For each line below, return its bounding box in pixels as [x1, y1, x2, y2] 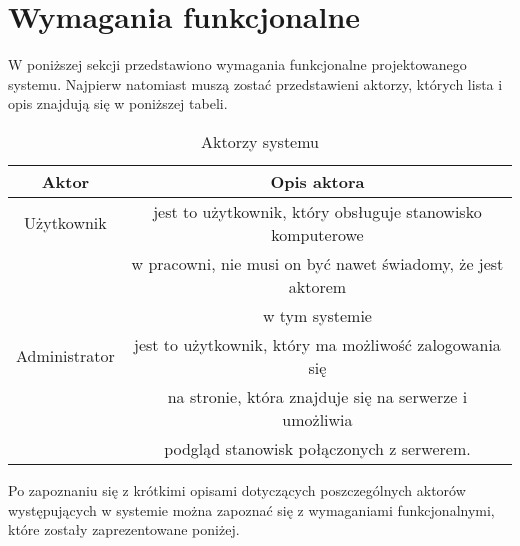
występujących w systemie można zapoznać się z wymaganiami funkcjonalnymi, [8, 499, 495, 520]
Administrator [16, 344, 115, 368]
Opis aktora [270, 169, 365, 193]
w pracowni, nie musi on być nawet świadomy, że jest [131, 251, 504, 275]
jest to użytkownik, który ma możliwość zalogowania [134, 332, 501, 356]
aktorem [288, 274, 347, 298]
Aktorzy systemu [201, 129, 319, 153]
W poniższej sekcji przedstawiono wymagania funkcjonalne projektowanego [8, 54, 467, 75]
